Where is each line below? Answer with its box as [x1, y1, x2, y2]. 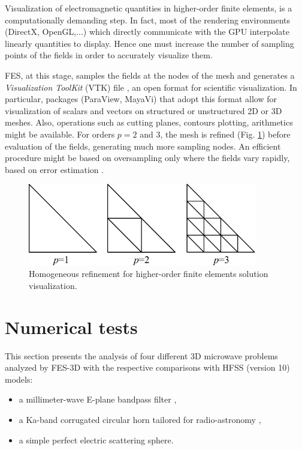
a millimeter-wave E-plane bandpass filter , [19, 393, 177, 406]
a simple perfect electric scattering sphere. [19, 433, 174, 446]
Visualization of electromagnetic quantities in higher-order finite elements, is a [5, 2, 292, 14]
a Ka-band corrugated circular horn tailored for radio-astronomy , [19, 413, 261, 426]
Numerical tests [5, 314, 138, 339]
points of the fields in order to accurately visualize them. [5, 49, 213, 61]
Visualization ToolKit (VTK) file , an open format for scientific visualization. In [5, 81, 297, 93]
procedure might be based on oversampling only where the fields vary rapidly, [5, 151, 290, 164]
